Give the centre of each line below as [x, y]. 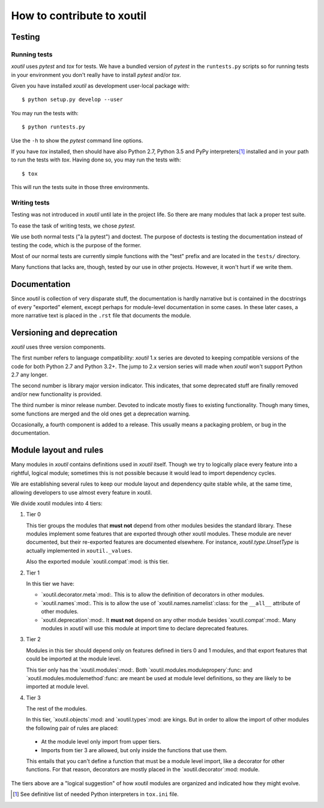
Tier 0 [34, 514]
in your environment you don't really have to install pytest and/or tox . [96, 74]
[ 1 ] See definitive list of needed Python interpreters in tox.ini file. [96, 794]
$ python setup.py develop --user [72, 100]
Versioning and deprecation [64, 332]
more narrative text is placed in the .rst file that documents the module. [101, 315]
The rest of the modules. [56, 709]
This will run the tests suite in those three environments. [80, 187]
